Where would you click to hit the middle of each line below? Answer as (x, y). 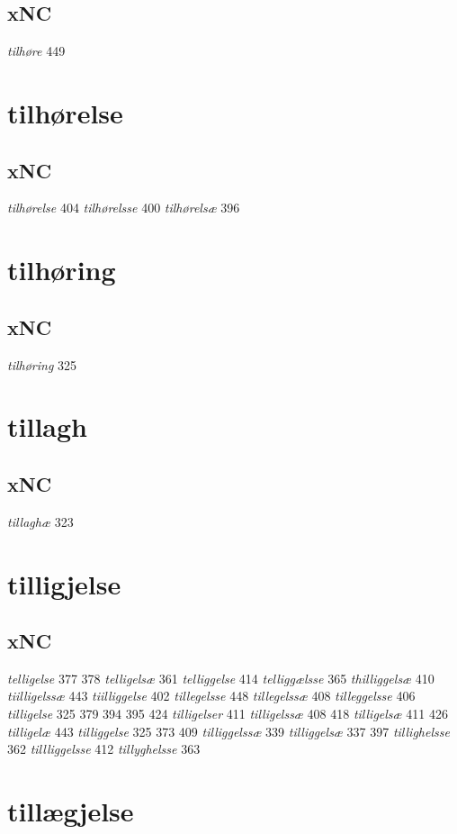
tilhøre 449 (36, 51)
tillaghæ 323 (40, 521)
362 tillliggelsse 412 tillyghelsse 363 (104, 749)
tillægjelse (71, 811)
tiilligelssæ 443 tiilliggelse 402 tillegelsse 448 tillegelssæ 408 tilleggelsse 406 (211, 696)
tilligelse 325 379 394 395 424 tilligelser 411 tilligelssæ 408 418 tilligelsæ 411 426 (228, 714)
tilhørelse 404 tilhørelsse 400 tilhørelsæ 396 (124, 208)
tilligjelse (64, 583)
